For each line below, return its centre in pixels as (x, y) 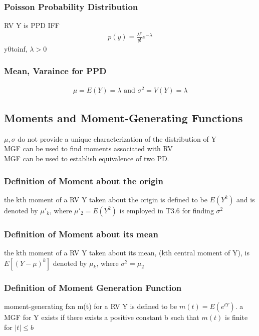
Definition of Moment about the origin (84, 181)
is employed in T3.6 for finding (167, 210)
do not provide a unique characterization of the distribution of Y (117, 138)
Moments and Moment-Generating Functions (123, 118)
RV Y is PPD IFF (32, 25)
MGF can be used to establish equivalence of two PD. (87, 158)
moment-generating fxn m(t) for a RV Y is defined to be (91, 306)
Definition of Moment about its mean (81, 234)
